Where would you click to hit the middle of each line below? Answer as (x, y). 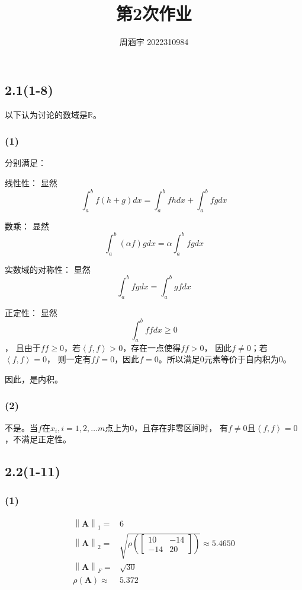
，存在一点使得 (152, 347)
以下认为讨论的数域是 (46, 114)
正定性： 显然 (31, 312)
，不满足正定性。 (38, 439)
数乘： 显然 (27, 226)
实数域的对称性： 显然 (48, 269)
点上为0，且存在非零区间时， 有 (166, 427)
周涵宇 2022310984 (154, 42)
